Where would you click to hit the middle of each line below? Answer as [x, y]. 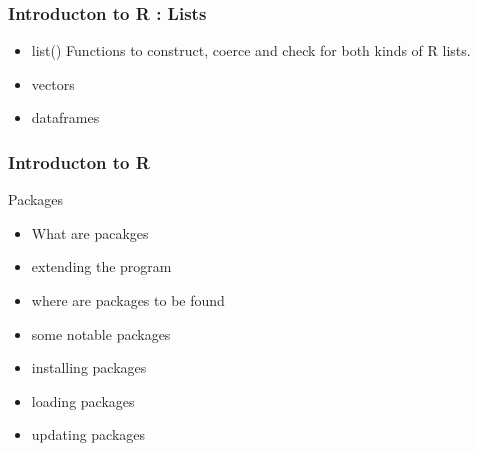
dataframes [65, 117]
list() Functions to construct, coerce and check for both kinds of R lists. [251, 50]
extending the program [101, 266]
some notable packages [101, 333]
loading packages [83, 400]
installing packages [89, 367]
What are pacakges [90, 232]
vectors [53, 83]
